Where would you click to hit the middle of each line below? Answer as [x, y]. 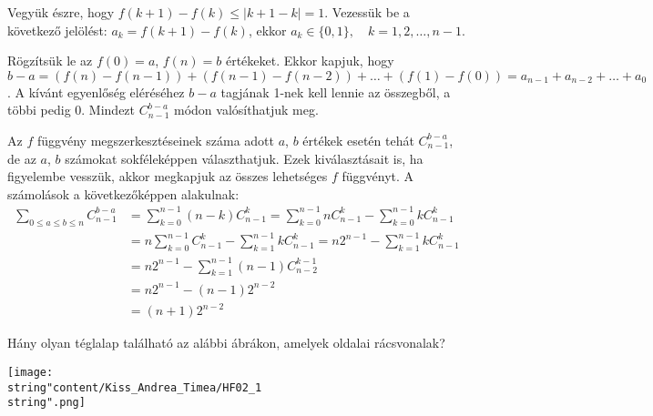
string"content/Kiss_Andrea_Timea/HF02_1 [135, 387]
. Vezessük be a [367, 12]
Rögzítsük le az [50, 61]
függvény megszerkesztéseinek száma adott [155, 140]
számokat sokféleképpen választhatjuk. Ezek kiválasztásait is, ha [244, 158]
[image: [31, 372]
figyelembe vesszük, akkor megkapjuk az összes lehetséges [168, 176]
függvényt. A [378, 176]
